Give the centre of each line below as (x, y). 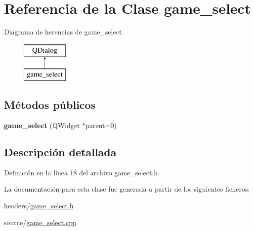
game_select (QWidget (42, 125)
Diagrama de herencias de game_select (63, 32)
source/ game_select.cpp (40, 222)
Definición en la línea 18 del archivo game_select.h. (82, 172)
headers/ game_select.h (39, 206)
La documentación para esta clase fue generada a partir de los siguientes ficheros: (127, 189)
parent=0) (101, 125)
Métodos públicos (50, 105)
